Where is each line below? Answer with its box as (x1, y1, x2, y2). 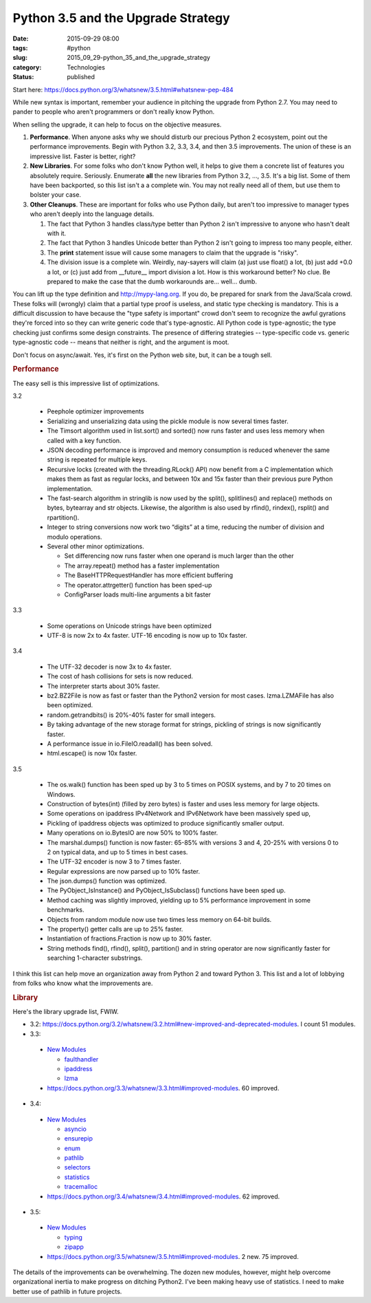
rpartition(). (47, 513, 80, 521)
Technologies (67, 63, 106, 72)
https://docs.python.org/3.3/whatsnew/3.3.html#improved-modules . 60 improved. (47, 1084, 280, 1092)
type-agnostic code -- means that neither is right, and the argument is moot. (12, 338, 229, 347)
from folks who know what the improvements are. (12, 979, 153, 987)
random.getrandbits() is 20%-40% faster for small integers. (47, 711, 216, 719)
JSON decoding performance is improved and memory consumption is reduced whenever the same (47, 446, 330, 454)
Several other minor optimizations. (47, 542, 144, 550)
